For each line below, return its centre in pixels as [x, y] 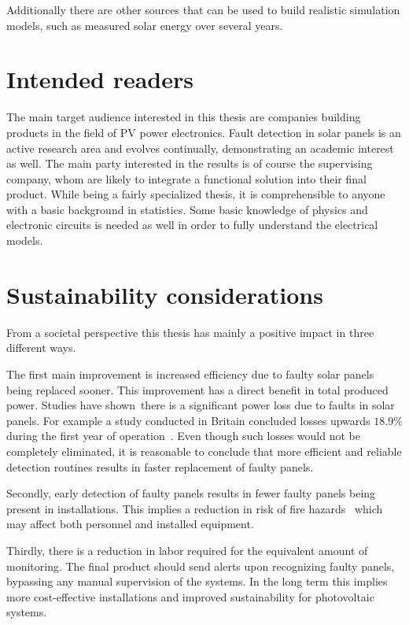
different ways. [41, 348]
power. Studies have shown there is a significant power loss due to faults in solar [201, 405]
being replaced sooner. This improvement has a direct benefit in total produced [197, 389]
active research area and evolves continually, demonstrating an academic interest [200, 148]
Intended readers [100, 79]
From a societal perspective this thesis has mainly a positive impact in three [190, 332]
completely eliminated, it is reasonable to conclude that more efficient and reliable [204, 451]
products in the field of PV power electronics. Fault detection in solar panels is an [204, 132]
